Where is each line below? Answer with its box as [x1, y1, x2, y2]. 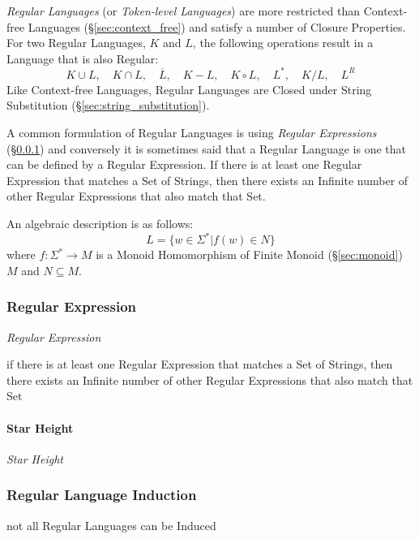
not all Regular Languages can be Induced [6, 516, 216, 533]
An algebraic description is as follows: [6, 215, 194, 232]
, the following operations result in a [192, 34, 374, 51]
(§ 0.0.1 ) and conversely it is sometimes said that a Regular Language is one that [6, 140, 407, 157]
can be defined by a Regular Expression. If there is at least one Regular [6, 156, 362, 173]
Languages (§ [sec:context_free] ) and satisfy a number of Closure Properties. [28, 18, 406, 35]
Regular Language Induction [6, 485, 197, 505]
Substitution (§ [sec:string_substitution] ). [6, 97, 210, 114]
